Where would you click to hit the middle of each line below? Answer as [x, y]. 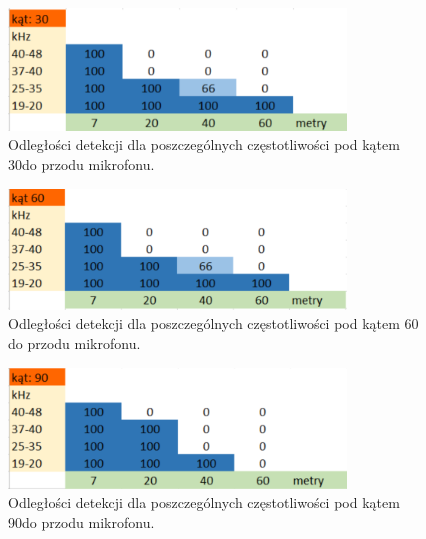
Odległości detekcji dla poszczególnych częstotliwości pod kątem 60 [213, 323]
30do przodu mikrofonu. [81, 164]
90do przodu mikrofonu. [81, 521]
